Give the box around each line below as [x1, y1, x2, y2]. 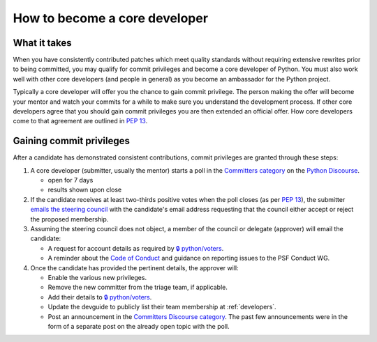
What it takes [13, 37, 73, 49]
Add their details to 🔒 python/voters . [47, 293, 152, 301]
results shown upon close [47, 185, 122, 194]
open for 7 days [47, 176, 94, 185]
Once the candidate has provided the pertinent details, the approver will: [30, 263, 239, 272]
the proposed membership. [30, 215, 109, 223]
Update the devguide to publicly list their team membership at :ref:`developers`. [47, 303, 276, 311]
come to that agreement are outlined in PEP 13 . [13, 117, 148, 125]
